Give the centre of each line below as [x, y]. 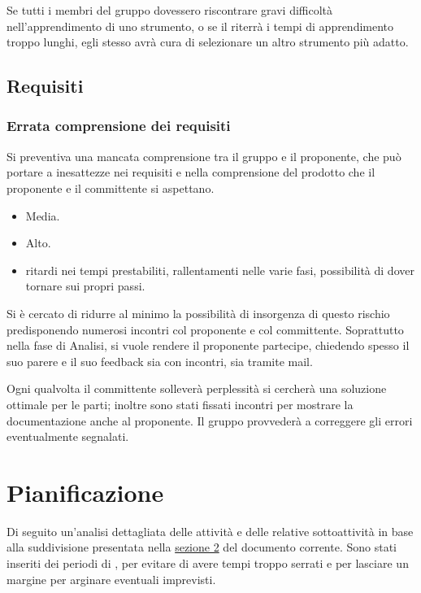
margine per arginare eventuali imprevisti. [111, 579]
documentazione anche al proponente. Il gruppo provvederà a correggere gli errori [210, 420]
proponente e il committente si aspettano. [111, 187]
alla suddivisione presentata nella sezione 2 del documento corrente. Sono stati [202, 547]
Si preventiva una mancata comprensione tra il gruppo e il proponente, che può [204, 156]
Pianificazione [85, 492]
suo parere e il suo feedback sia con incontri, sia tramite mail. [160, 361]
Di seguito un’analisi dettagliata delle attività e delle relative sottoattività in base [210, 531]
